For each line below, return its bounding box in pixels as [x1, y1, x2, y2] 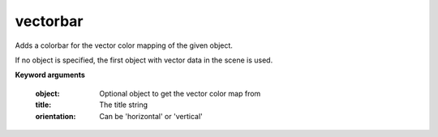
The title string [99, 100, 148, 109]
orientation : [35, 111, 76, 121]
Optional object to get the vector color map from [99, 88, 261, 98]
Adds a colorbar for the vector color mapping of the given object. [15, 41, 233, 50]
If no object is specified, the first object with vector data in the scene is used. [15, 55, 273, 65]
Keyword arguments [15, 70, 85, 80]
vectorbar [15, 12, 84, 30]
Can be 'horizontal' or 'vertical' [99, 111, 203, 121]
